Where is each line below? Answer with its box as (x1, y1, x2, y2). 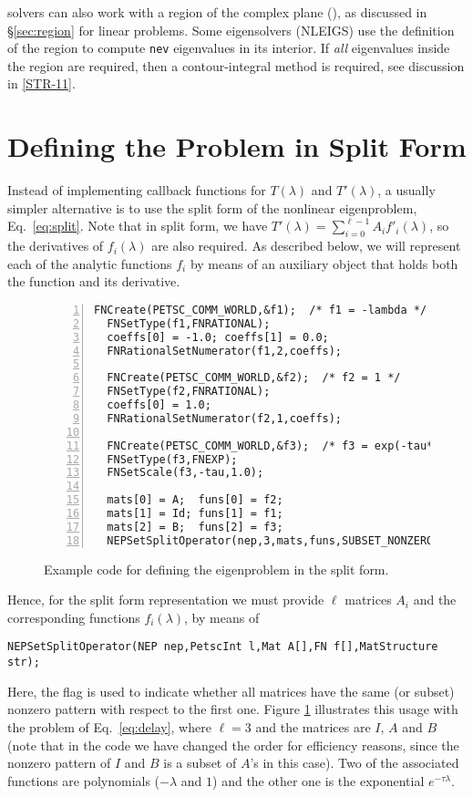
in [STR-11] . (7, 74, 76, 93)
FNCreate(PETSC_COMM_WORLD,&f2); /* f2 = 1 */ (107, 371, 401, 385)
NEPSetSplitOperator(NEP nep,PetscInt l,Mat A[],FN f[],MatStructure (7, 640, 438, 654)
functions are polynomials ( (7, 771, 160, 790)
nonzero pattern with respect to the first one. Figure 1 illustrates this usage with (7, 699, 458, 719)
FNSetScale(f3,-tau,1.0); (107, 466, 264, 480)
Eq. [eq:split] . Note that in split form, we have (7, 216, 268, 235)
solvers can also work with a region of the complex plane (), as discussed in (7, 3, 427, 21)
